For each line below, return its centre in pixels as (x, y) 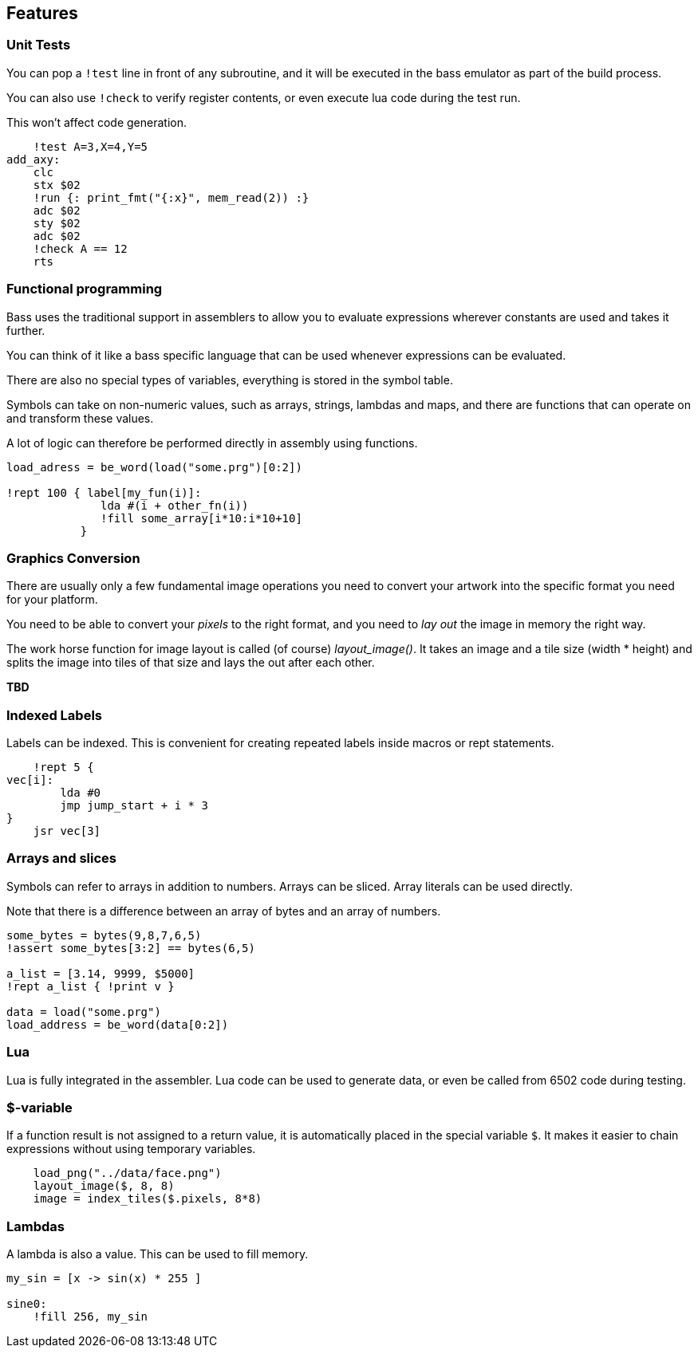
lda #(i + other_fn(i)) (175, 505)
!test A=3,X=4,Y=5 (91, 146)
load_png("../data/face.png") (127, 1173)
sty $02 (57, 223)
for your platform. (52, 600)
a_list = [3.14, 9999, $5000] (101, 973)
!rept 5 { (63, 768)
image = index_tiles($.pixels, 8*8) (148, 1199)
